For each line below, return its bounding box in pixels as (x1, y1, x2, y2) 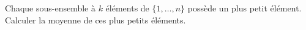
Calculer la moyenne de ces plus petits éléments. (5, 13, 186, 26)
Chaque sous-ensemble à (5, 2, 95, 14)
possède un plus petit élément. (187, 2, 302, 14)
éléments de (105, 2, 149, 14)
